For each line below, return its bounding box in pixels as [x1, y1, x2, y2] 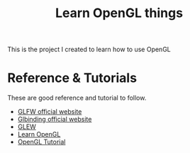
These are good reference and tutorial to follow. [7, 94, 147, 102]
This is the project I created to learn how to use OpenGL [7, 45, 172, 54]
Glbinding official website [17, 115, 92, 124]
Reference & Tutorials [7, 70, 137, 86]
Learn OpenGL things [55, 5, 183, 21]
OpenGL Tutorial [17, 137, 66, 147]
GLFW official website [17, 107, 82, 116]
